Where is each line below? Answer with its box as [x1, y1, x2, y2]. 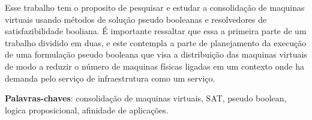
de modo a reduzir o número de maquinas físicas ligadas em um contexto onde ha [5, 59, 304, 72]
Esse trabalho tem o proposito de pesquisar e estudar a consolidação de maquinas [5, 1, 305, 13]
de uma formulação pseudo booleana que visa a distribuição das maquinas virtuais [5, 48, 307, 61]
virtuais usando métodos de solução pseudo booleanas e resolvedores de [5, 13, 267, 25]
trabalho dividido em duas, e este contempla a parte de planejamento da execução [5, 36, 307, 49]
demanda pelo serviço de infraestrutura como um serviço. [5, 71, 215, 84]
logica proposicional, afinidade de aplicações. [5, 103, 169, 116]
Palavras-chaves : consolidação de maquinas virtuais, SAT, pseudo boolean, [5, 92, 287, 104]
